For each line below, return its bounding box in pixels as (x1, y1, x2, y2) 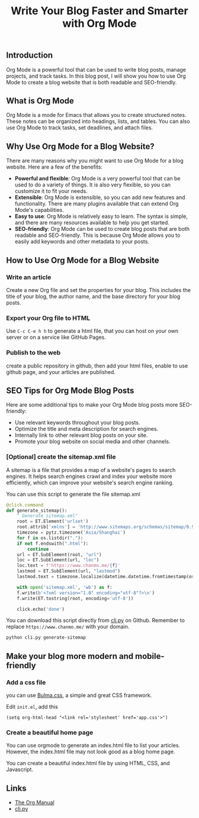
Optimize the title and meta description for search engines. (14, 426, 159, 433)
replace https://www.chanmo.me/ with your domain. (6, 623, 130, 630)
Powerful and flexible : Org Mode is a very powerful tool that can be (14, 175, 181, 182)
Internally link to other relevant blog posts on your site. (14, 432, 148, 439)
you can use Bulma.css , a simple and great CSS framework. (6, 692, 152, 699)
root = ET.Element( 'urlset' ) (17, 518, 89, 525)
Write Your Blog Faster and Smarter (11, 4, 188, 18)
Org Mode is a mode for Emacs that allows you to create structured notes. (6, 112, 187, 119)
